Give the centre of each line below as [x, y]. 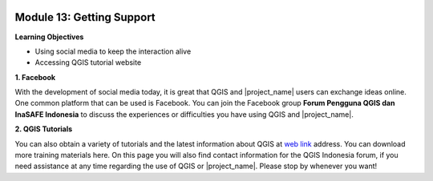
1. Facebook [35, 77]
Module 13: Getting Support [85, 17]
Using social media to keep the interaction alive [113, 51]
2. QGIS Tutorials [44, 129]
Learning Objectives [49, 37]
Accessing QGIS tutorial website [88, 62]
